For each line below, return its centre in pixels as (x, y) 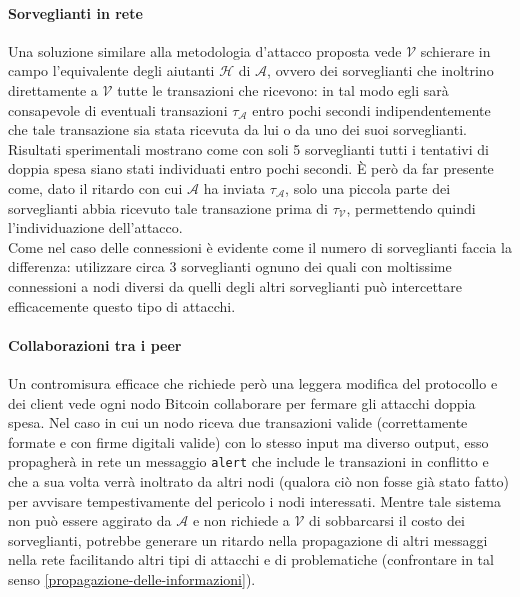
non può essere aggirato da (90, 520)
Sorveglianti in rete (75, 12)
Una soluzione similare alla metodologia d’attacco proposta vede (205, 50)
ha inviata (234, 187)
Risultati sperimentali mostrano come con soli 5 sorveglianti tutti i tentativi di (248, 148)
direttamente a (53, 89)
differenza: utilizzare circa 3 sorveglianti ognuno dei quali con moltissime (230, 266)
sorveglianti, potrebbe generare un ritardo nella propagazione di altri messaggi (248, 539)
